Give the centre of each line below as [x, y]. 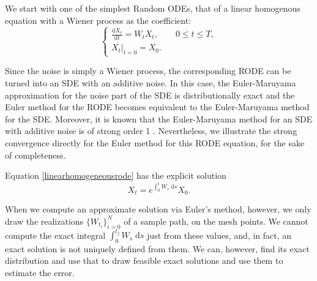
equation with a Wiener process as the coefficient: [98, 20]
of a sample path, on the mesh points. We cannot [216, 221]
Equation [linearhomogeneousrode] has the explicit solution [116, 175]
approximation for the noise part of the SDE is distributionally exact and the [150, 95]
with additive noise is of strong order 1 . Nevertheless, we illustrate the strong [151, 131]
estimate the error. [40, 273]
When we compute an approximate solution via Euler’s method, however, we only [158, 209]
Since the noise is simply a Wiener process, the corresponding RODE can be [148, 71]
